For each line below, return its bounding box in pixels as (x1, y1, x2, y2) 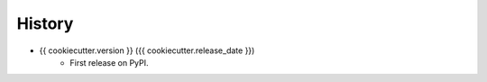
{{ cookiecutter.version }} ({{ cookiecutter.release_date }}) (39, 45, 255, 56)
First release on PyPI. (69, 57, 149, 68)
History (16, 14, 74, 33)
